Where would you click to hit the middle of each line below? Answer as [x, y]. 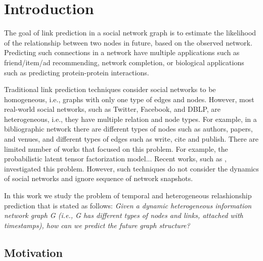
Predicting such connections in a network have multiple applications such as [122, 52]
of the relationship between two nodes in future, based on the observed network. [128, 42]
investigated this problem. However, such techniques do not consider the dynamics [131, 168]
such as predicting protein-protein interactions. [77, 72]
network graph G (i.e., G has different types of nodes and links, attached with [124, 215]
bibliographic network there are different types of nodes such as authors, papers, [128, 129]
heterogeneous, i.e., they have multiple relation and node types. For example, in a [130, 119]
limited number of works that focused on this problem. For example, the [116, 148]
